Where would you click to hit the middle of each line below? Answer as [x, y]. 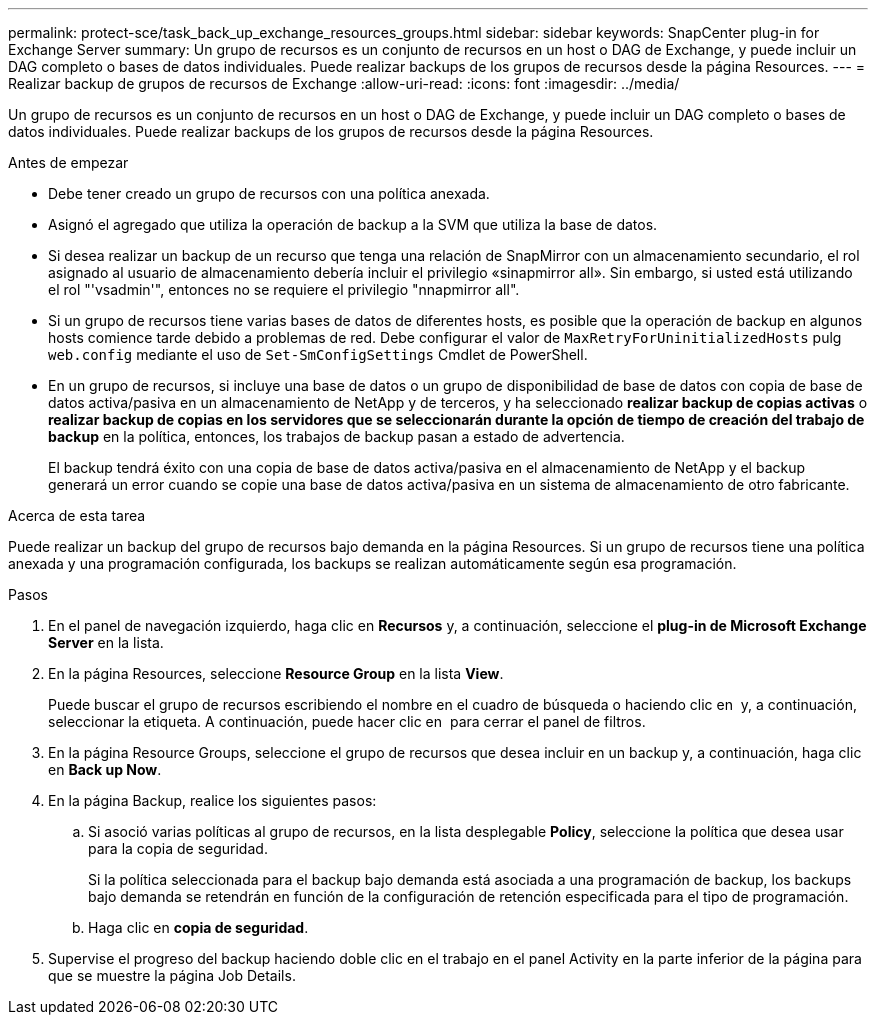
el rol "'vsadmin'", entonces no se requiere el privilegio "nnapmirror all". [284, 289]
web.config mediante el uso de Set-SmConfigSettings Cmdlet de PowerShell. [318, 354]
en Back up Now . [105, 769]
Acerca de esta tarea [77, 515]
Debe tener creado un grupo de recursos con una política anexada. [269, 193]
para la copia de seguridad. [178, 848]
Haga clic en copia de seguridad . [198, 927]
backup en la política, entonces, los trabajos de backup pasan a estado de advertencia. [336, 436]
